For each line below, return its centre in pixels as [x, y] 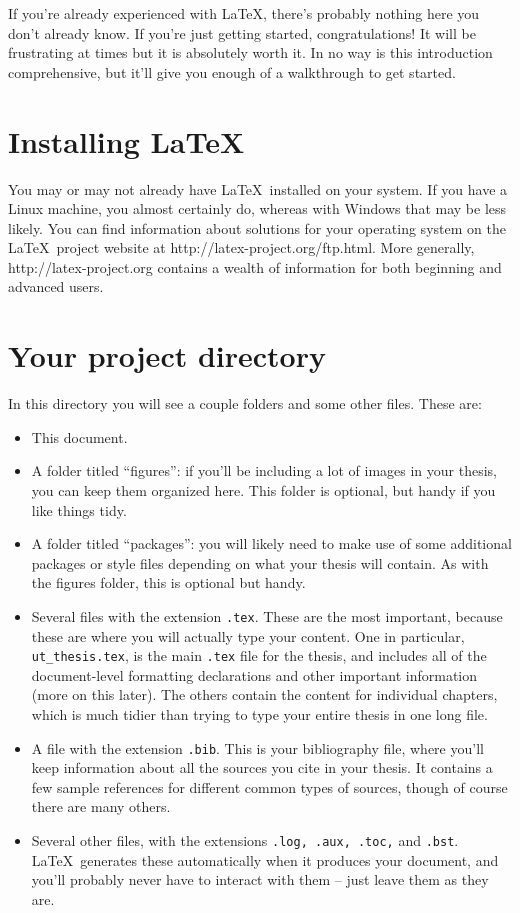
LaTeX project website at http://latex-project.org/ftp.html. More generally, [241, 247]
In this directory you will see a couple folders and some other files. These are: [245, 403]
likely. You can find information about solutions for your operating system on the [257, 227]
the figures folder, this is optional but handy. [168, 582]
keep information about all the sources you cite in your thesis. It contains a [262, 767]
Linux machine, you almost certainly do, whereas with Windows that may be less [257, 208]
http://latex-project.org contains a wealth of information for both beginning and [255, 266]
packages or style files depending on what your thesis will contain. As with [260, 562]
